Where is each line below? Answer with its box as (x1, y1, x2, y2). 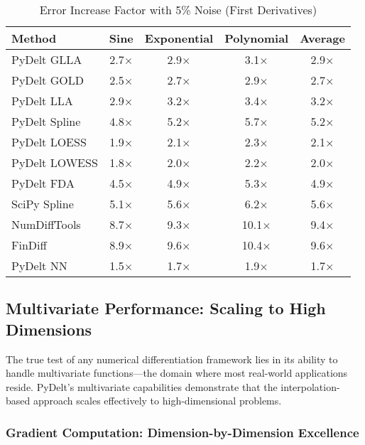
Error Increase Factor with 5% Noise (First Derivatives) (39, 1, 317, 18)
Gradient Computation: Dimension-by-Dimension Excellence (6, 423, 359, 441)
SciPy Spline (11, 195, 74, 212)
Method (11, 30, 57, 46)
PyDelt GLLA (11, 51, 82, 68)
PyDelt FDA (11, 175, 75, 191)
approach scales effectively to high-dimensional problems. (33, 393, 282, 408)
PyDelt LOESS (11, 134, 87, 150)
